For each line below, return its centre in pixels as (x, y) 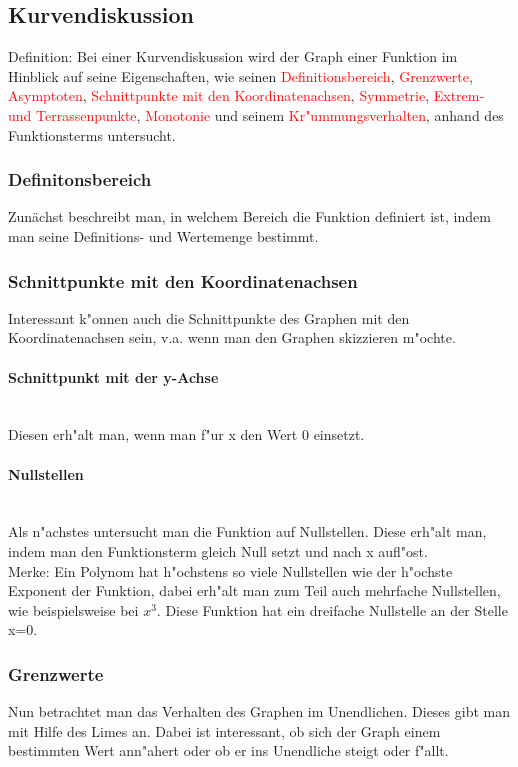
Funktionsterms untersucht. (92, 134)
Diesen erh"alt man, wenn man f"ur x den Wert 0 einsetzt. (186, 434)
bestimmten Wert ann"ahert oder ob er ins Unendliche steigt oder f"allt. (228, 750)
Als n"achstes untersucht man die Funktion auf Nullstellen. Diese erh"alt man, (247, 531)
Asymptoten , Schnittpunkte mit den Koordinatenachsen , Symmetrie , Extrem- (246, 95)
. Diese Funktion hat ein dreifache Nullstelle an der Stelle (332, 609)
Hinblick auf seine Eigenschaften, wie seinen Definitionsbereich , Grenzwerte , (240, 75)
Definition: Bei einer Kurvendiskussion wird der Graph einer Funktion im (233, 56)
